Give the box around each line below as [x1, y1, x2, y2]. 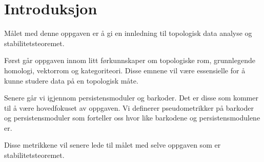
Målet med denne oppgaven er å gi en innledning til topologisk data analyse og [4, 28, 252, 38]
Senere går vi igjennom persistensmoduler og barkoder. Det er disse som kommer [4, 92, 258, 103]
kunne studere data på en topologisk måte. [4, 75, 138, 86]
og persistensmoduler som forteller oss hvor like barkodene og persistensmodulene [4, 112, 260, 123]
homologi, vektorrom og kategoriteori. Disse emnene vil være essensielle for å [4, 65, 246, 75]
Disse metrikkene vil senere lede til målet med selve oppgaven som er [4, 139, 221, 150]
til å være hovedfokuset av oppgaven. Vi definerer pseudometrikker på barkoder [4, 102, 254, 113]
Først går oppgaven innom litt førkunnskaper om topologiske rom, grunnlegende [4, 55, 255, 66]
